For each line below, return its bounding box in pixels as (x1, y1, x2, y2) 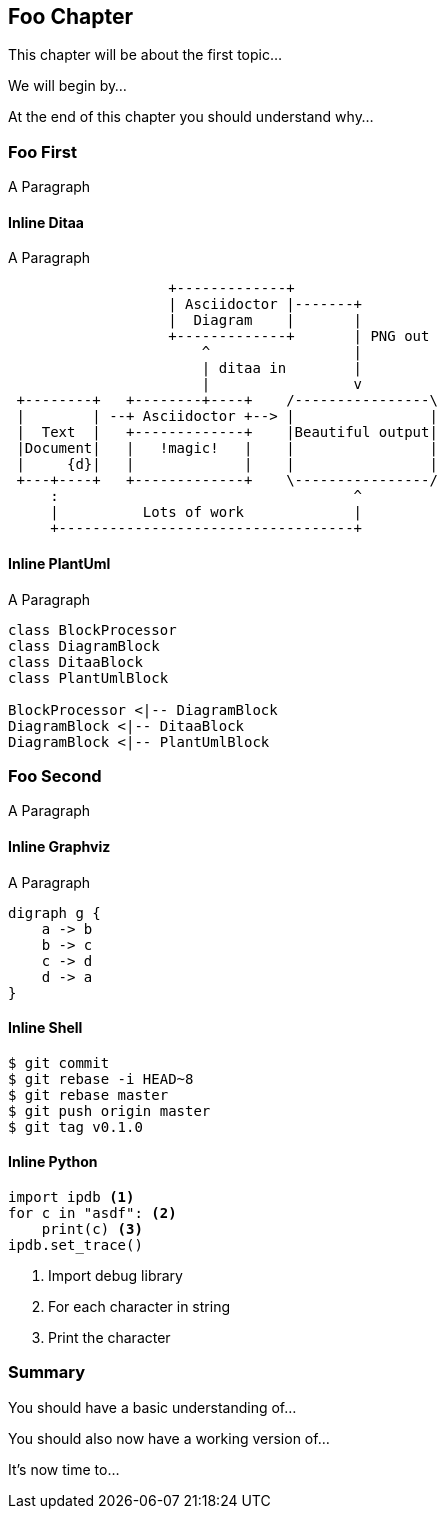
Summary (8, 1362, 86, 1383)
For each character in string (48, 1298, 230, 1316)
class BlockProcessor (8, 621, 177, 638)
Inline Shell (8, 1019, 83, 1037)
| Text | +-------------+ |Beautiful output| (16, 424, 438, 441)
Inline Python (8, 1153, 98, 1171)
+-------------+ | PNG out (168, 328, 430, 345)
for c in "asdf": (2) (8, 1205, 177, 1222)
